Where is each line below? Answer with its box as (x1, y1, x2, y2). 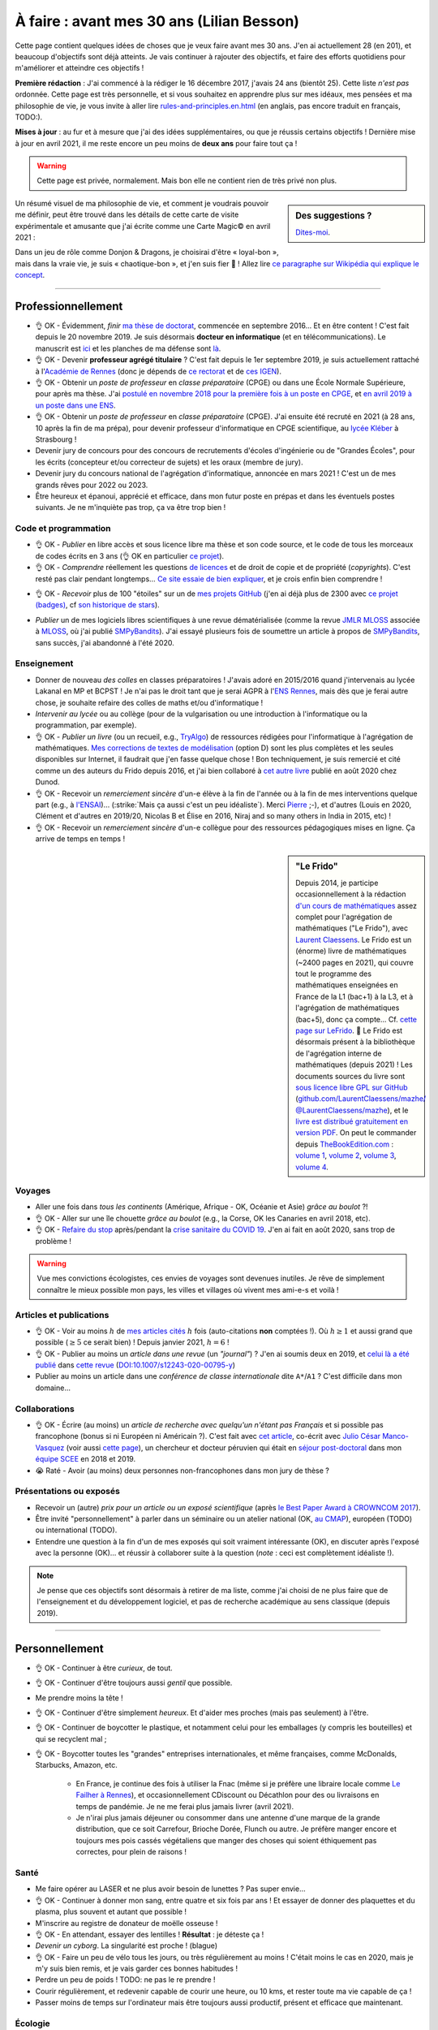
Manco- (382, 1432, 409, 1441)
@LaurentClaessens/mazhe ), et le (295, 1105, 409, 1115)
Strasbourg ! (35, 434, 77, 444)
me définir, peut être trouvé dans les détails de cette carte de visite (15, 209, 239, 219)
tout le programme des (295, 969, 372, 978)
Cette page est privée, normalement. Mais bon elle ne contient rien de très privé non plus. (36, 175, 337, 186)
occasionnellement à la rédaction (295, 889, 406, 899)
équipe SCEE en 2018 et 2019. (35, 1454, 136, 1464)
